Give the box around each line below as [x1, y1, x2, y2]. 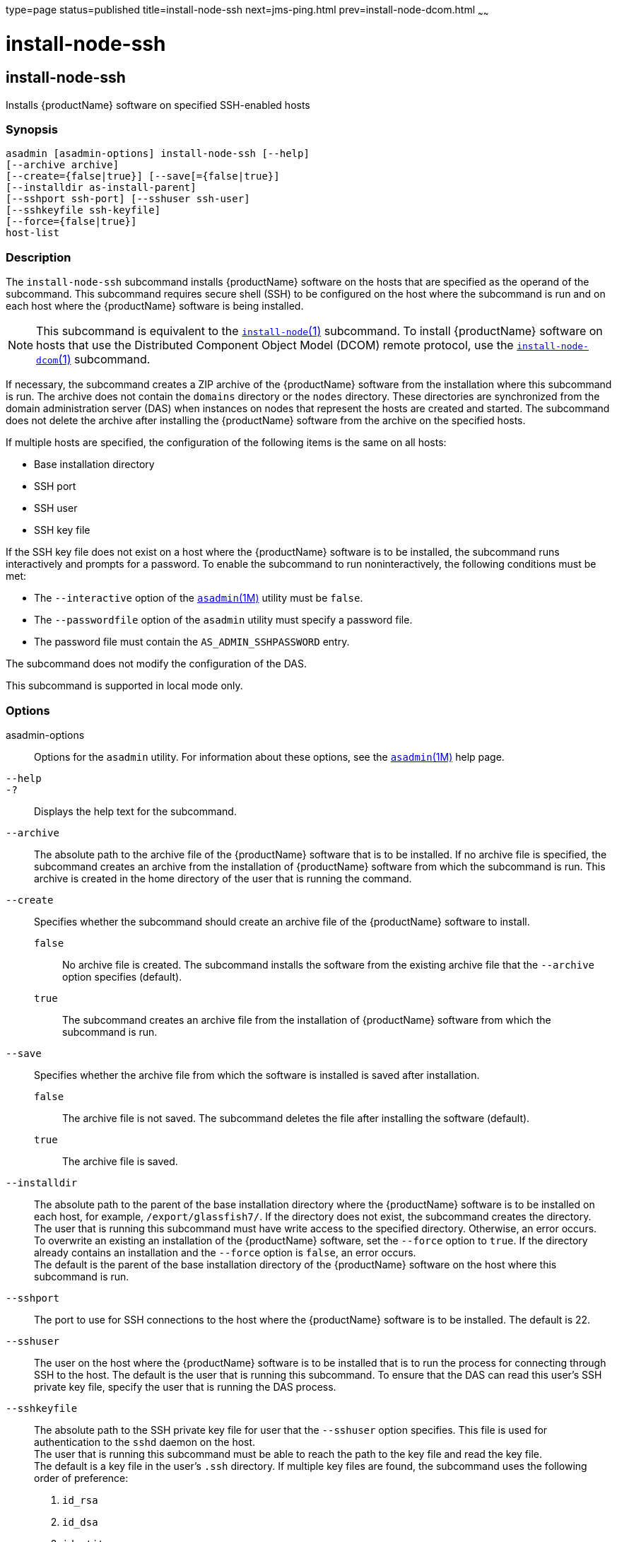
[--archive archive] [6, 159, 119, 171]
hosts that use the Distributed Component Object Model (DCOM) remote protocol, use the [36, 338, 514, 353]
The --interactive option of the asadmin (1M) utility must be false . [34, 592, 363, 604]
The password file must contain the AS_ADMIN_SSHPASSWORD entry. [34, 636, 350, 648]
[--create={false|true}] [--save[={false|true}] [6, 170, 280, 182]
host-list [6, 227, 59, 239]
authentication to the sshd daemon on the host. [34, 1435, 256, 1448]
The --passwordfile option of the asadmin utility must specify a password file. [34, 614, 413, 626]
